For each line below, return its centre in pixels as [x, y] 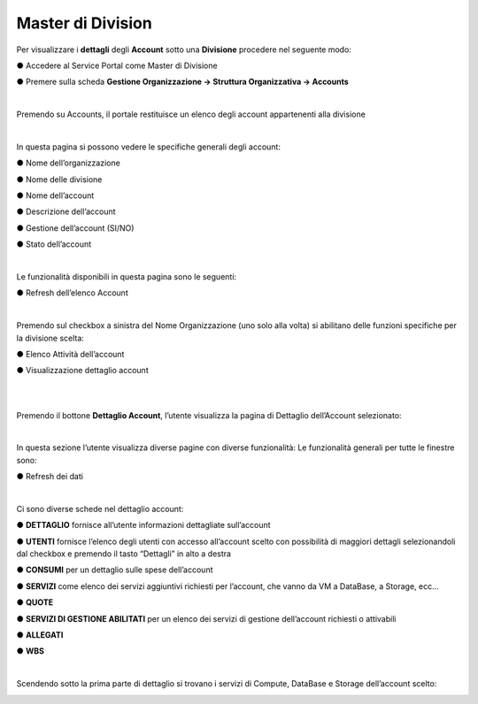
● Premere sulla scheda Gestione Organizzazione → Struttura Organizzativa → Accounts [182, 82]
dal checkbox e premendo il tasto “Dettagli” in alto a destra [124, 554]
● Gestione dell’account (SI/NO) [75, 228]
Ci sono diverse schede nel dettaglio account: [100, 509]
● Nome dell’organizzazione [69, 163]
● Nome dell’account [55, 195]
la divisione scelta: [50, 338]
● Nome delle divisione [59, 179]
